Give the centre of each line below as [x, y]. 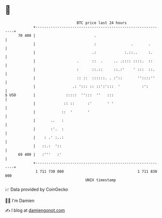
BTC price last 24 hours [102, 23]
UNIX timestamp [101, 180]
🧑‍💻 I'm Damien [20, 201]
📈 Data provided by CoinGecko [37, 189]
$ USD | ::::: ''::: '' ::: [59, 95]
